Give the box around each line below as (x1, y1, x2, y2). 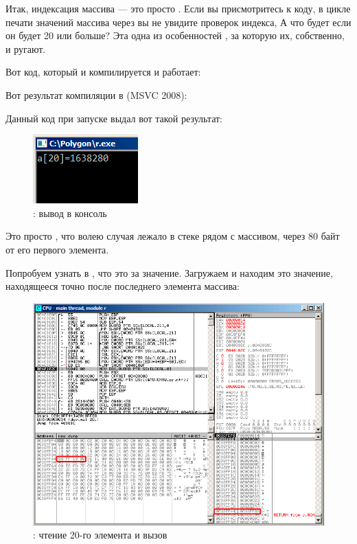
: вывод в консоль (33, 205, 107, 220)
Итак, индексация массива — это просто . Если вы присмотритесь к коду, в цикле (5, 1, 351, 15)
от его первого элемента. (5, 242, 109, 256)
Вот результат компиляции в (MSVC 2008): (5, 87, 187, 102)
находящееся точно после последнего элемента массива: (5, 279, 240, 293)
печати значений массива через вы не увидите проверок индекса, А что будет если (5, 14, 352, 29)
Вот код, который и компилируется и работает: (5, 65, 201, 79)
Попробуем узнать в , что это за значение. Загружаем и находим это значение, (5, 265, 333, 280)
